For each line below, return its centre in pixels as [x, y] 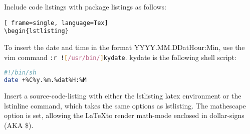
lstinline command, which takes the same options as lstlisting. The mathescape [125, 105]
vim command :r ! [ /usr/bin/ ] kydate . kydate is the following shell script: [120, 57]
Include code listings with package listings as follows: [85, 6]
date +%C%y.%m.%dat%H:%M [45, 80]
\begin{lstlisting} [36, 31]
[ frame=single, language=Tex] [56, 23]
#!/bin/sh [20, 73]
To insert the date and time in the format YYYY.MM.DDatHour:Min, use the [124, 47]
